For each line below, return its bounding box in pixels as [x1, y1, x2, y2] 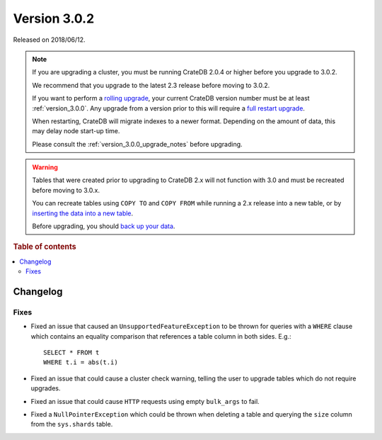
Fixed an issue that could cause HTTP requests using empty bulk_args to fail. [30, 397, 260, 405]
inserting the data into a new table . [32, 209, 134, 218]
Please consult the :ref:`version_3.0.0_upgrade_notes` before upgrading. [32, 140, 243, 148]
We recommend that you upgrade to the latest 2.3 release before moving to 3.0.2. [32, 81, 270, 89]
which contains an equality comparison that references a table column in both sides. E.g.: [30, 332, 291, 340]
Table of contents [13, 242, 77, 252]
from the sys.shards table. [30, 420, 113, 429]
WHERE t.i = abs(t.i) [43, 359, 118, 366]
